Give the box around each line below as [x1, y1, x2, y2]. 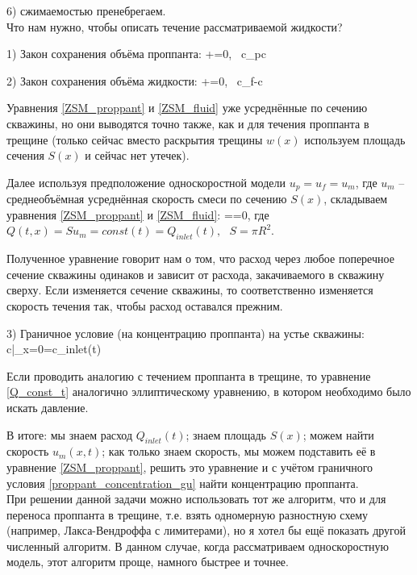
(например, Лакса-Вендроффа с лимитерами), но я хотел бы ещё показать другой [6, 522, 406, 539]
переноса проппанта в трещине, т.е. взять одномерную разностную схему [6, 506, 369, 523]
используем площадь [304, 131, 406, 148]
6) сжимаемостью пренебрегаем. [6, 2, 166, 19]
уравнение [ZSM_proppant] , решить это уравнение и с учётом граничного [6, 458, 373, 475]
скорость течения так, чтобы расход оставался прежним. [6, 297, 283, 314]
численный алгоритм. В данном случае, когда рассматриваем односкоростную [6, 537, 390, 554]
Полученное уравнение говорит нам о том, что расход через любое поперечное [6, 250, 394, 267]
